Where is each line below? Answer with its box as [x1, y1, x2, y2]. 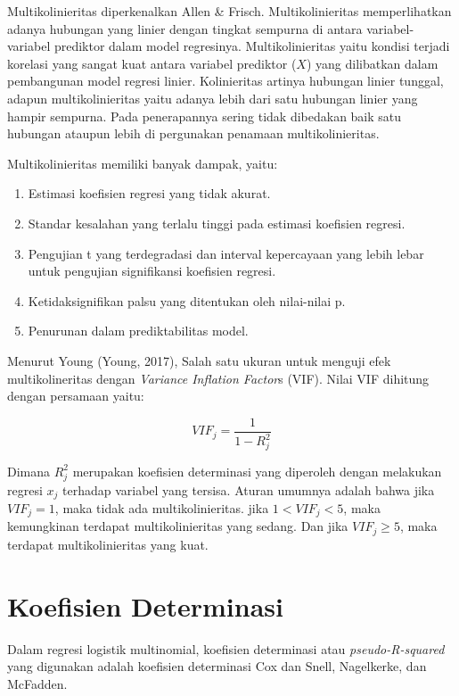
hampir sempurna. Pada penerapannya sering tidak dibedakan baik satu [7, 106, 402, 125]
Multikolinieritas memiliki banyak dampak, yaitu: [7, 153, 278, 172]
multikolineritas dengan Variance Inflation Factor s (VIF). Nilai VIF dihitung [7, 369, 430, 387]
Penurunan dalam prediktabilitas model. [28, 321, 249, 340]
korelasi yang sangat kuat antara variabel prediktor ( [7, 54, 297, 72]
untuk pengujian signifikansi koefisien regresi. [28, 261, 276, 280]
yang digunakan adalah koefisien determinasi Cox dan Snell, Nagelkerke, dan [7, 657, 427, 675]
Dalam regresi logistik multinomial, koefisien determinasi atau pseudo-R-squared [7, 639, 445, 658]
